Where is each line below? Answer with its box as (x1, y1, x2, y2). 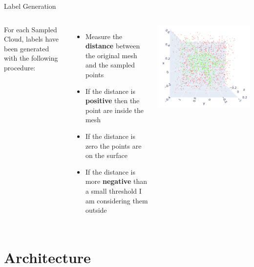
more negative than (85, 176, 147, 186)
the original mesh (85, 50, 137, 60)
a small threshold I (85, 185, 142, 196)
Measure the (85, 31, 123, 41)
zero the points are (85, 140, 142, 151)
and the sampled (85, 60, 135, 70)
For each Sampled (4, 24, 57, 34)
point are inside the (85, 105, 144, 115)
